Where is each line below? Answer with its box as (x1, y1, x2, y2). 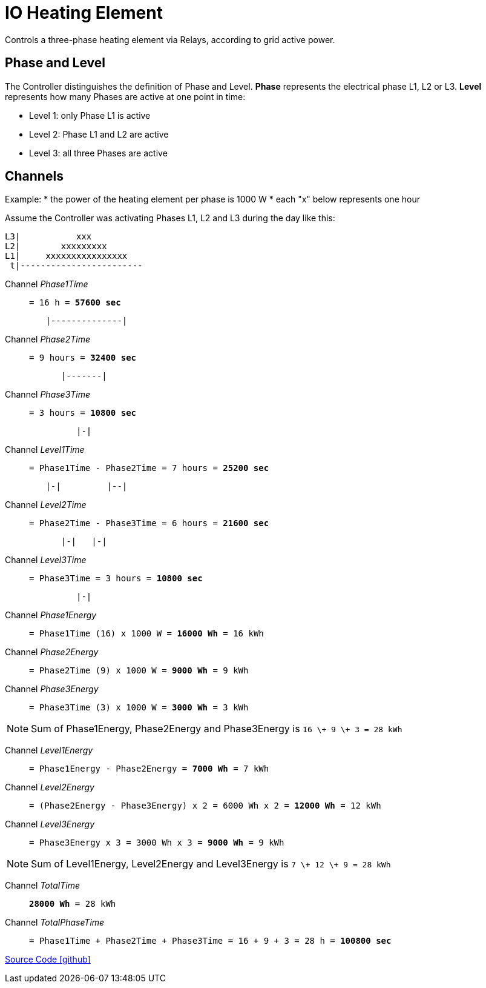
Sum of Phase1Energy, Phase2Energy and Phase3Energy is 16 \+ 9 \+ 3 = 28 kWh (31, 723, 402, 735)
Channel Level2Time (5, 499, 87, 510)
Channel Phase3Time (5, 389, 91, 400)
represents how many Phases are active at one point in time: (5, 91, 246, 102)
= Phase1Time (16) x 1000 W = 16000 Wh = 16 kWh (29, 629, 264, 639)
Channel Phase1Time (5, 279, 88, 290)
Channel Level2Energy (5, 782, 94, 793)
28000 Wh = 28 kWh (29, 899, 116, 909)
